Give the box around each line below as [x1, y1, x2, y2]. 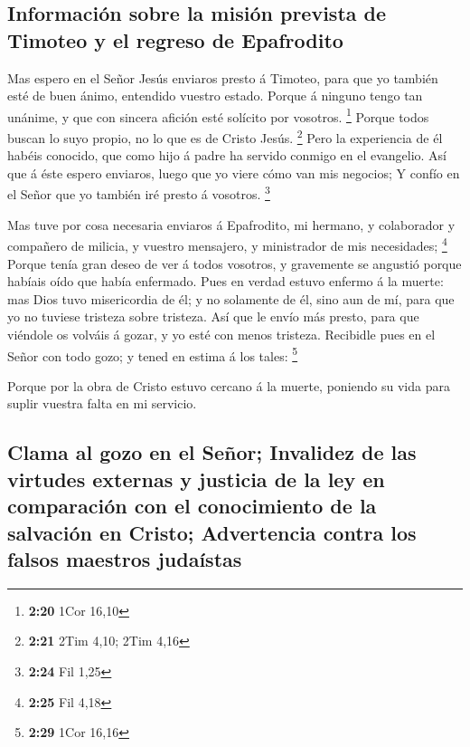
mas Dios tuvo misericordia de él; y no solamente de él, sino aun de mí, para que [7, 289, 455, 308]
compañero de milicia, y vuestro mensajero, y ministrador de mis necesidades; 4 [7, 234, 447, 254]
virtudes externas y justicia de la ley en [7, 464, 385, 493]
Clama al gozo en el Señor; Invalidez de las [7, 438, 417, 466]
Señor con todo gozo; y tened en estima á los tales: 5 [7, 343, 298, 365]
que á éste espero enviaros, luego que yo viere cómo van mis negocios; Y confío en [7, 163, 460, 182]
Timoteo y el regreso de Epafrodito [7, 25, 343, 53]
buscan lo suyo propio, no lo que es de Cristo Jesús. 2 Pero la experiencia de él [7, 126, 443, 147]
